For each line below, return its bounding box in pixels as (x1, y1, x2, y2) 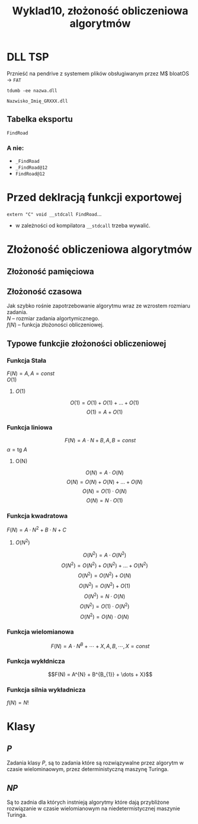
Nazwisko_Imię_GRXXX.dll (7, 98, 68, 104)
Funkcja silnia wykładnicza (7, 685, 86, 694)
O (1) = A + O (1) (86, 408, 123, 416)
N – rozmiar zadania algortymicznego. (7, 315, 100, 322)
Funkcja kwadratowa (7, 512, 68, 520)
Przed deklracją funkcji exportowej (7, 191, 182, 205)
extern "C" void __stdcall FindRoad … (7, 210, 102, 218)
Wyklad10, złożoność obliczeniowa (12, 4, 189, 18)
